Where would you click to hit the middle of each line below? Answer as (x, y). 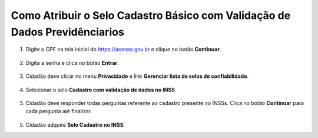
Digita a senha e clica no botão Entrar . (72, 63)
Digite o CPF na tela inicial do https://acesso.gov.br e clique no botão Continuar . (123, 50)
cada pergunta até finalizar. (59, 111)
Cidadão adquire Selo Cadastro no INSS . (75, 124)
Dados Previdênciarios (68, 32)
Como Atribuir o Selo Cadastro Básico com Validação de (151, 15)
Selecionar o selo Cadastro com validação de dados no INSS (100, 90)
